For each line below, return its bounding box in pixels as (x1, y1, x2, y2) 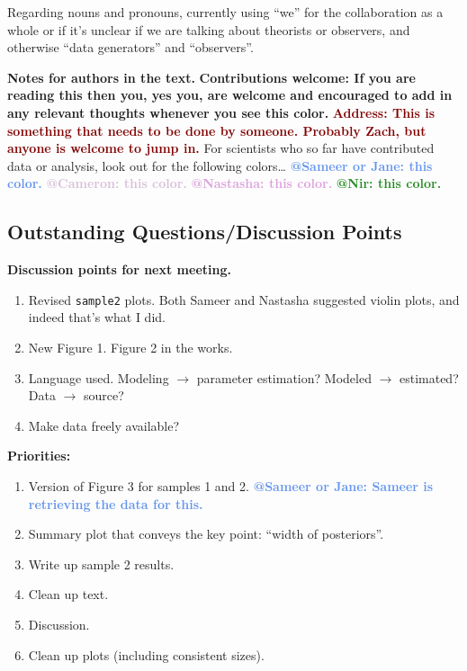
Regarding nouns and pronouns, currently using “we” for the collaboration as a (7, 3, 444, 21)
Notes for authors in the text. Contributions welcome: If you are (7, 67, 416, 86)
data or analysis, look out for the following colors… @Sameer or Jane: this (7, 156, 433, 174)
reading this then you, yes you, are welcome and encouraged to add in (7, 85, 453, 104)
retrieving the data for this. (28, 494, 203, 513)
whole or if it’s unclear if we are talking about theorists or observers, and (7, 20, 410, 39)
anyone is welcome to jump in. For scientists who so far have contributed (7, 139, 435, 157)
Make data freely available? (28, 416, 180, 434)
